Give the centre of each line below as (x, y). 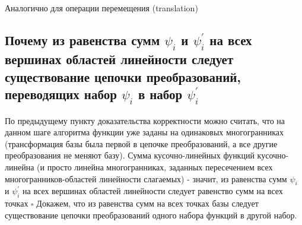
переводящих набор (61, 94)
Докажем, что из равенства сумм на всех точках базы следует (147, 203)
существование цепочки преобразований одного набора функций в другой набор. (151, 215)
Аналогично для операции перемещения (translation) (101, 8)
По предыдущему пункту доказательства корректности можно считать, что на (145, 120)
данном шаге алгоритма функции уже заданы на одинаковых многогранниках (144, 132)
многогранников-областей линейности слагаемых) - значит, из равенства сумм (146, 178)
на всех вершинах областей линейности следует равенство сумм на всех (153, 191)
